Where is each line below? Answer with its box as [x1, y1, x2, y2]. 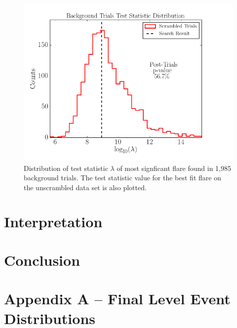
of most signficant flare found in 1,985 [117, 163, 231, 173]
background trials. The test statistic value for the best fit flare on [24, 172, 221, 183]
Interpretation [4, 211, 103, 231]
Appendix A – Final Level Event [4, 288, 231, 309]
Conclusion [4, 249, 80, 270]
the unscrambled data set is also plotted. [24, 182, 147, 192]
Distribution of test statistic [24, 163, 108, 173]
